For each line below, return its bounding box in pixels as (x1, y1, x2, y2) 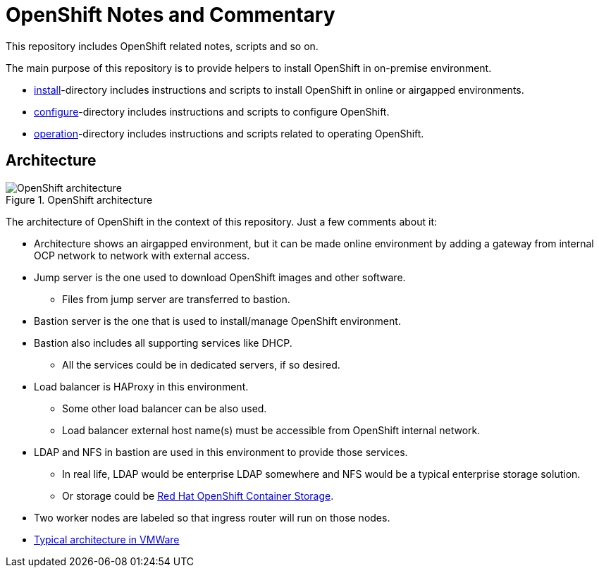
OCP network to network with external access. (34, 249, 250, 261)
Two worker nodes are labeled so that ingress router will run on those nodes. (34, 511, 390, 524)
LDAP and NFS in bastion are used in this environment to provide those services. (34, 445, 408, 458)
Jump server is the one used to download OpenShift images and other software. (34, 271, 406, 283)
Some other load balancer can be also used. (62, 402, 267, 414)
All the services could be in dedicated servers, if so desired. (62, 358, 340, 371)
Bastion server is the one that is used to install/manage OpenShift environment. (34, 314, 401, 327)
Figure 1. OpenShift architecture (6, 193, 153, 206)
